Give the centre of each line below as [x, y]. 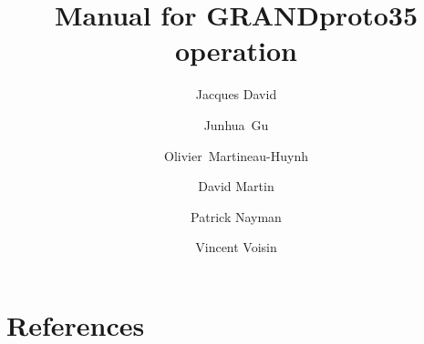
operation [236, 51]
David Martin [236, 186]
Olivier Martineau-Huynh [236, 155]
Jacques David [236, 94]
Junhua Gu [236, 124]
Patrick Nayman [236, 216]
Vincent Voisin [236, 247]
